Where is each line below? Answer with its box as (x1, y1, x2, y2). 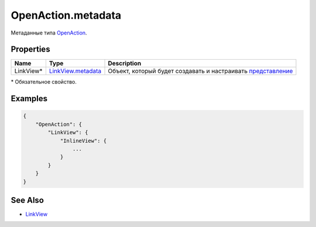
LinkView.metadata (49, 67, 102, 75)
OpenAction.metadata (11, 9, 122, 22)
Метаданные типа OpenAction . (11, 29, 87, 36)
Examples (11, 94, 48, 104)
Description (108, 59, 142, 67)
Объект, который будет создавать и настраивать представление (108, 67, 293, 75)
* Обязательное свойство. (11, 78, 77, 85)
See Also (11, 195, 44, 205)
